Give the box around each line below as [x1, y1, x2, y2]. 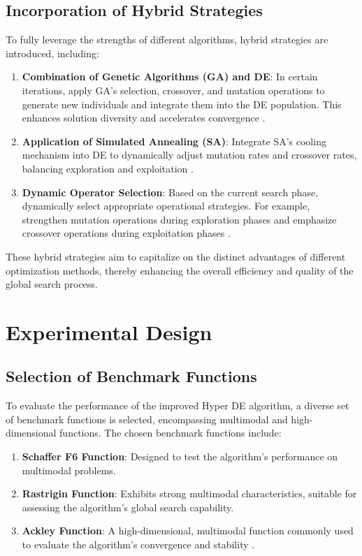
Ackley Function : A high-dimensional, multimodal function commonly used [22, 523, 354, 538]
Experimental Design [6, 317, 212, 346]
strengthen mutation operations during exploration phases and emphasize [22, 212, 337, 226]
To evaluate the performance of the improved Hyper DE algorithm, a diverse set [6, 398, 349, 413]
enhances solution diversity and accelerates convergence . [22, 110, 266, 125]
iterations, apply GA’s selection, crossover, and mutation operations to [22, 82, 325, 97]
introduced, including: [6, 45, 99, 60]
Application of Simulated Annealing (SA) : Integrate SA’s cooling [22, 133, 326, 148]
